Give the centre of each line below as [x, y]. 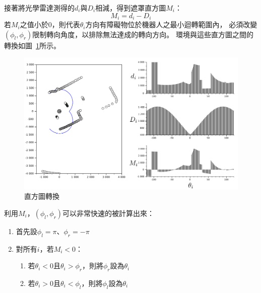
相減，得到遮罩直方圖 [131, 8]
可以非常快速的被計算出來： [109, 213]
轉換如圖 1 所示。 [32, 45]
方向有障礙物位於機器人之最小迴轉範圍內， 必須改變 [171, 24]
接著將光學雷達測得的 [39, 8]
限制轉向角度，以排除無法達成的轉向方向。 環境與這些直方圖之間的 [143, 34]
